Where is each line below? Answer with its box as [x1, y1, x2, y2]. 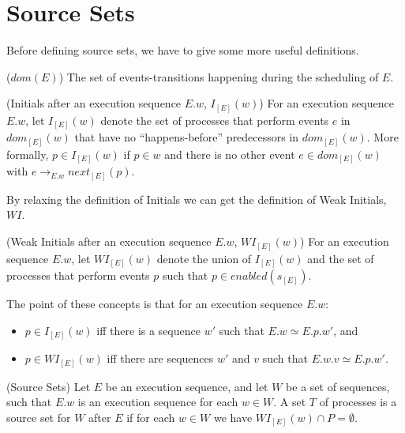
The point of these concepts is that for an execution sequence [6, 296, 303, 312]
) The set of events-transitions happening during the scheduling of [58, 68, 379, 85]
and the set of [307, 250, 374, 266]
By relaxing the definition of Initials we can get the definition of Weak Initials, [6, 190, 387, 207]
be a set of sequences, [286, 378, 390, 394]
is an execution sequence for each [77, 393, 238, 410]
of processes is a [319, 393, 397, 410]
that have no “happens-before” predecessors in [74, 129, 299, 145]
